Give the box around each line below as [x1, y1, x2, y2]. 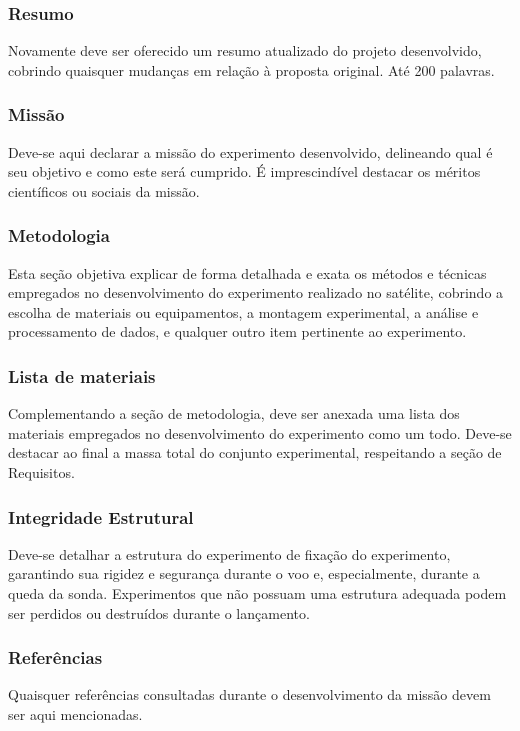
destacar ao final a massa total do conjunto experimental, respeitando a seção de [8, 442, 502, 463]
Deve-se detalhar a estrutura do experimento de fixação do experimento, [8, 543, 451, 564]
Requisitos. [8, 462, 75, 482]
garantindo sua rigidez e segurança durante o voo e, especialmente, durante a [8, 563, 480, 584]
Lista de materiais [8, 363, 156, 388]
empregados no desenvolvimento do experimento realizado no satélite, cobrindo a [8, 282, 504, 303]
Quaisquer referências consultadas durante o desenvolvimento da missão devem [8, 684, 491, 705]
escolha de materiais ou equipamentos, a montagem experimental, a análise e [8, 301, 479, 322]
